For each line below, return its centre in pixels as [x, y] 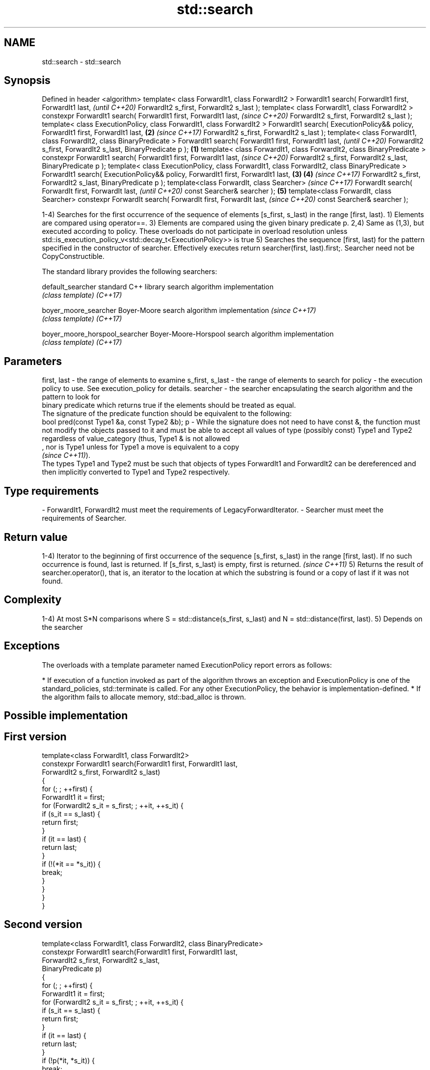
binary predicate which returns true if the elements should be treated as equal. [169, 405]
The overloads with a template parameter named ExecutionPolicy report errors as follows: [187, 665]
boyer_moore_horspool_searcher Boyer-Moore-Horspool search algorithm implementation [188, 334]
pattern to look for [71, 397]
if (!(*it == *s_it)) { [71, 864]
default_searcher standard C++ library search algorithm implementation [158, 287]
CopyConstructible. [73, 256]
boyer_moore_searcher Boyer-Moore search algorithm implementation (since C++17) [179, 310]
